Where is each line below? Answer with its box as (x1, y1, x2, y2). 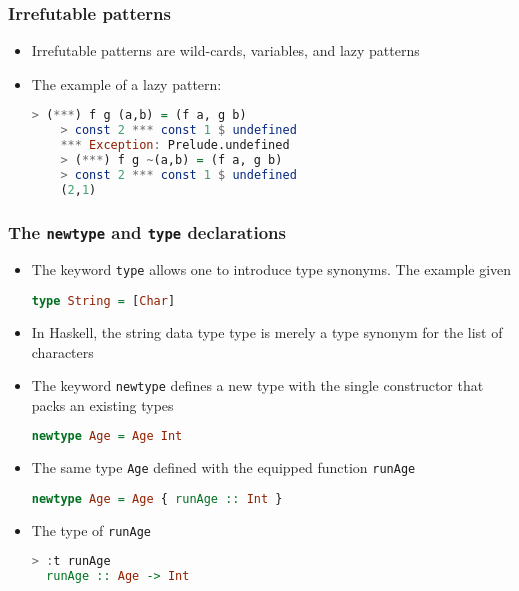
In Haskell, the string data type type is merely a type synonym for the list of (31, 321, 503, 342)
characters (31, 341, 94, 362)
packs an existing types (31, 394, 174, 415)
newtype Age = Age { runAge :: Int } (31, 491, 283, 506)
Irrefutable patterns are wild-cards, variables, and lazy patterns (31, 40, 420, 61)
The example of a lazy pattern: (31, 73, 222, 94)
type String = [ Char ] (31, 294, 176, 309)
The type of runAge (31, 519, 151, 540)
